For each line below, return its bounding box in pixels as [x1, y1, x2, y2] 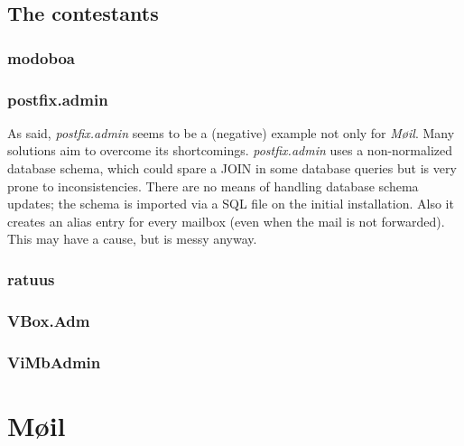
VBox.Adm [7, 309, 90, 331]
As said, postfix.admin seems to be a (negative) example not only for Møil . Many [7, 123, 455, 142]
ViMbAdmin [7, 350, 101, 373]
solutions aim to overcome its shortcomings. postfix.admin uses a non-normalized [7, 141, 453, 160]
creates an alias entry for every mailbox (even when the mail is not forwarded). [7, 211, 445, 230]
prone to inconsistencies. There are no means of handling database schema [7, 176, 419, 195]
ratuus [7, 267, 55, 290]
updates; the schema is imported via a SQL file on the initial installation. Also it [7, 194, 454, 213]
